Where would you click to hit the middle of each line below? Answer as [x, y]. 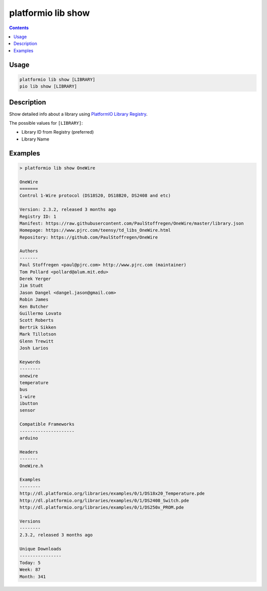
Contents [19, 28]
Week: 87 [30, 570]
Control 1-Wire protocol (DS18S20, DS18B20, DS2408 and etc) [95, 196]
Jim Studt [31, 286]
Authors [29, 251]
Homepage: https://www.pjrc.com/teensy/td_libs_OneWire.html [95, 230]
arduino [29, 438]
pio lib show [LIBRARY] [48, 86]
